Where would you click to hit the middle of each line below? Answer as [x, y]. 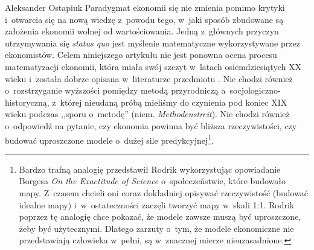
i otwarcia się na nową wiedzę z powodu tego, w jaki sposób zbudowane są [144, 19]
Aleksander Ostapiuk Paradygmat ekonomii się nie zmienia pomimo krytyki [145, 7]
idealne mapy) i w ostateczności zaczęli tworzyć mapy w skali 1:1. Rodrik [157, 204]
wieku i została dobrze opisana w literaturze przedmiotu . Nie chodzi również [149, 78]
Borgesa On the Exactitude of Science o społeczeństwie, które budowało [152, 181]
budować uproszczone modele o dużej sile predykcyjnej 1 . [109, 139]
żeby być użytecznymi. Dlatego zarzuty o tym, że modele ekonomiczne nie [156, 228]
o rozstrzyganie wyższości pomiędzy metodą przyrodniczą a [115, 90]
